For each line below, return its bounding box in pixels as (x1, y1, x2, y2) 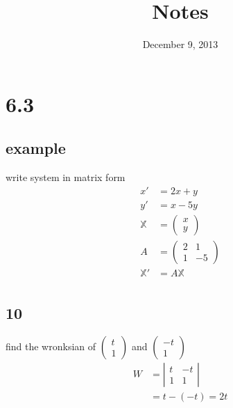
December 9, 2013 (142, 37, 218, 52)
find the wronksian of (6, 339, 96, 354)
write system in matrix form (6, 170, 126, 185)
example (6, 137, 66, 159)
